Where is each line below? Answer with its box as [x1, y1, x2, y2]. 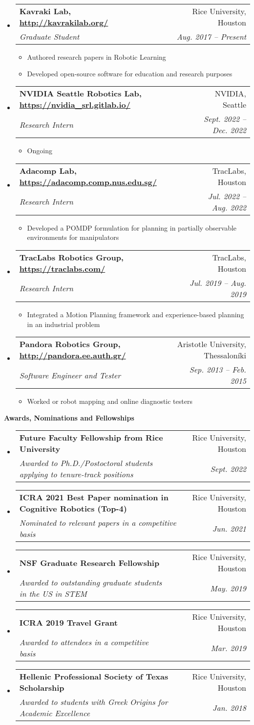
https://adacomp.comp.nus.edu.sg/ [19, 176, 157, 187]
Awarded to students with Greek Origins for [19, 696, 168, 708]
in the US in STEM [19, 588, 87, 600]
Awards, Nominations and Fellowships [4, 412, 134, 422]
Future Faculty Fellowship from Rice [19, 432, 163, 444]
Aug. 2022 [212, 201, 246, 213]
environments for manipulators [27, 232, 119, 242]
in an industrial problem [27, 319, 100, 329]
